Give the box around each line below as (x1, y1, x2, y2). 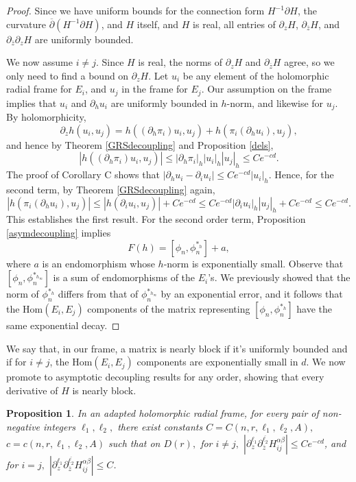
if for (6, 354, 27, 369)
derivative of (6, 383, 58, 397)
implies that (6, 95, 57, 110)
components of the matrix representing (87, 302, 250, 316)
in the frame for (121, 82, 188, 96)
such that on (108, 435, 161, 450)
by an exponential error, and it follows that (161, 287, 343, 301)
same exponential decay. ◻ (6, 318, 120, 333)
